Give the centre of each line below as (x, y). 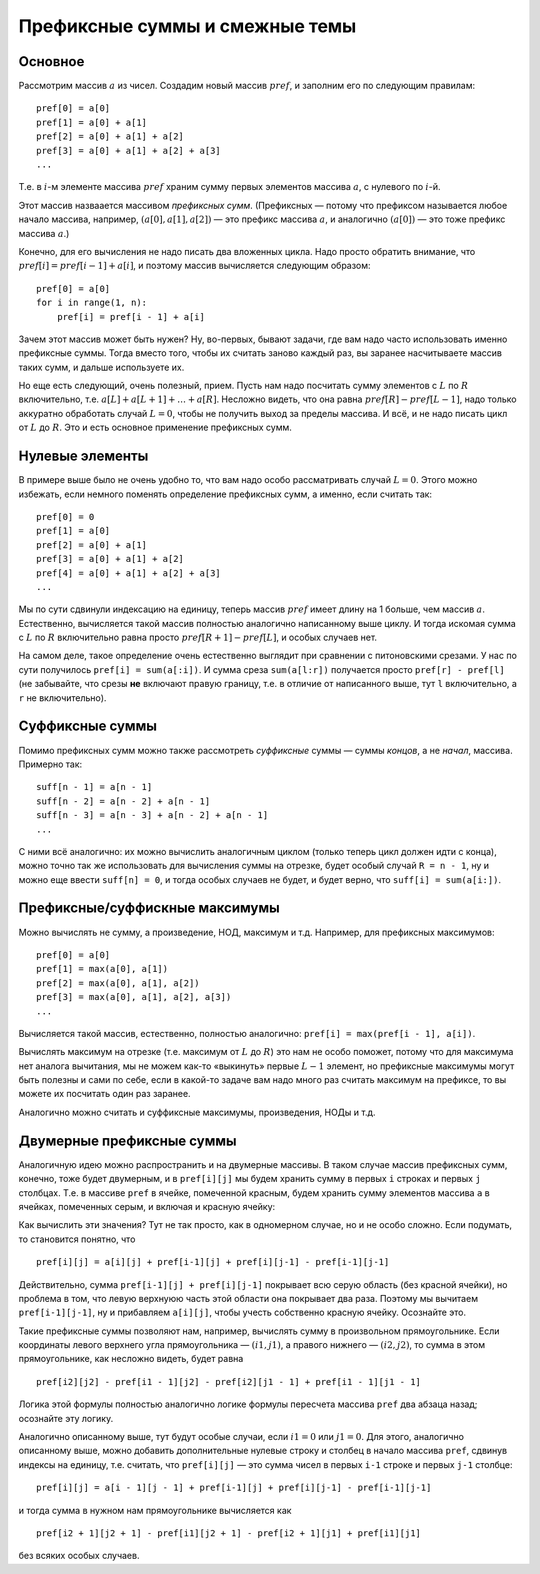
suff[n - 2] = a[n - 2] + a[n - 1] (123, 801)
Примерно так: (50, 764)
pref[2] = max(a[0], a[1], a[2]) (118, 983)
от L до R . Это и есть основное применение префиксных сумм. (155, 427)
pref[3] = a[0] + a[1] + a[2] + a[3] (129, 150)
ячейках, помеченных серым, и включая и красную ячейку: (147, 1206)
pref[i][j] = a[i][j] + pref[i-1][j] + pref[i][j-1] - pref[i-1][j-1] (213, 1262)
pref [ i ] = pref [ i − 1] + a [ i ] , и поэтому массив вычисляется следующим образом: (194, 266)
